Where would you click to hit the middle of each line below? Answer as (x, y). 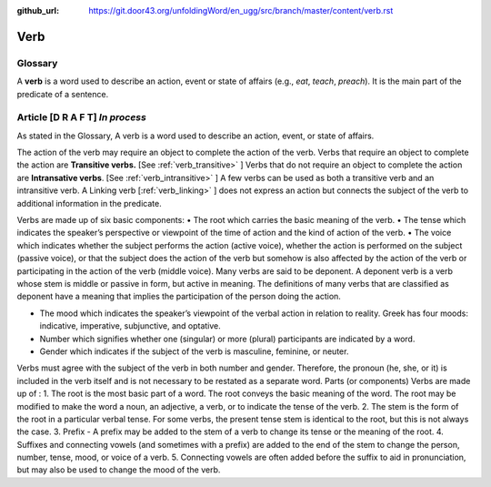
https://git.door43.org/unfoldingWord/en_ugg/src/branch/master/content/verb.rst (241, 10)
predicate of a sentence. (63, 94)
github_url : (38, 10)
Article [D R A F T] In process (82, 117)
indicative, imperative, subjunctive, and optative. (130, 326)
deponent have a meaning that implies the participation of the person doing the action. (179, 297)
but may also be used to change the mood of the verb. (119, 470)
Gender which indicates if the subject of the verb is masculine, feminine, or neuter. (194, 351)
